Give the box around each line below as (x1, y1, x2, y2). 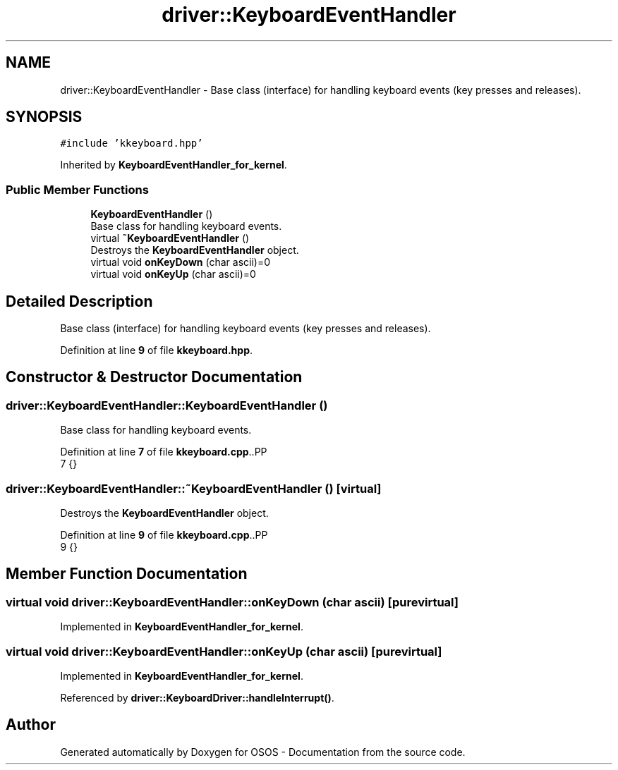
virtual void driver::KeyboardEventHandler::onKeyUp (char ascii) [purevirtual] (6, 644, 442, 659)
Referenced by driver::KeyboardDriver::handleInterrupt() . (60, 691, 334, 704)
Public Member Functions (6, 182, 149, 197)
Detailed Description (6, 292, 153, 310)
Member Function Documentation (6, 565, 248, 583)
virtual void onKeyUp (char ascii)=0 (90, 268, 256, 281)
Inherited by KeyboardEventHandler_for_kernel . (60, 159, 287, 171)
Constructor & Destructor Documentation (6, 368, 303, 386)
